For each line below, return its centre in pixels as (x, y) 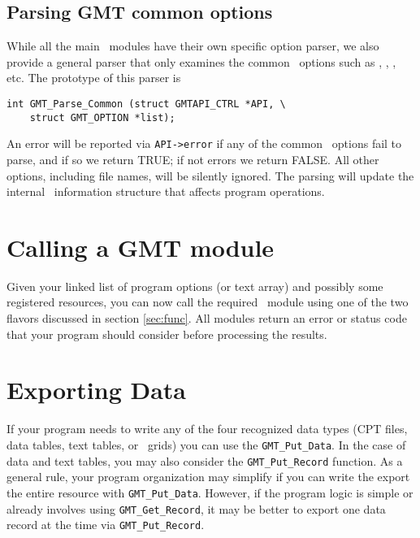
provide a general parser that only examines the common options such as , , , (201, 61)
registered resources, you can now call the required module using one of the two (208, 302)
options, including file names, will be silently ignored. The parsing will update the (210, 175)
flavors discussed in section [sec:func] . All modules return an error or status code (207, 318)
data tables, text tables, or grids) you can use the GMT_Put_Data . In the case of (206, 444)
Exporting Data (97, 390)
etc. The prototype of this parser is (94, 78)
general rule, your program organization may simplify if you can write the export (208, 477)
